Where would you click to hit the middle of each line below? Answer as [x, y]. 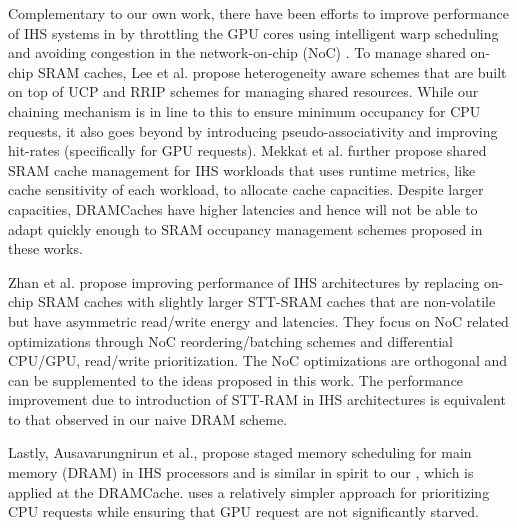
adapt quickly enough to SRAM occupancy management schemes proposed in [245, 228]
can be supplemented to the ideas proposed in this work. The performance [236, 379]
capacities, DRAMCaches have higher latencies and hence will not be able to [243, 208]
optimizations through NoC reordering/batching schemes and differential [230, 340]
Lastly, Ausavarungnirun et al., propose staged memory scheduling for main [240, 452]
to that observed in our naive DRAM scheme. [148, 418]
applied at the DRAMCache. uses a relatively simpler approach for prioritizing [249, 491]
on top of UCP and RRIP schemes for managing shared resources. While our [243, 91]
